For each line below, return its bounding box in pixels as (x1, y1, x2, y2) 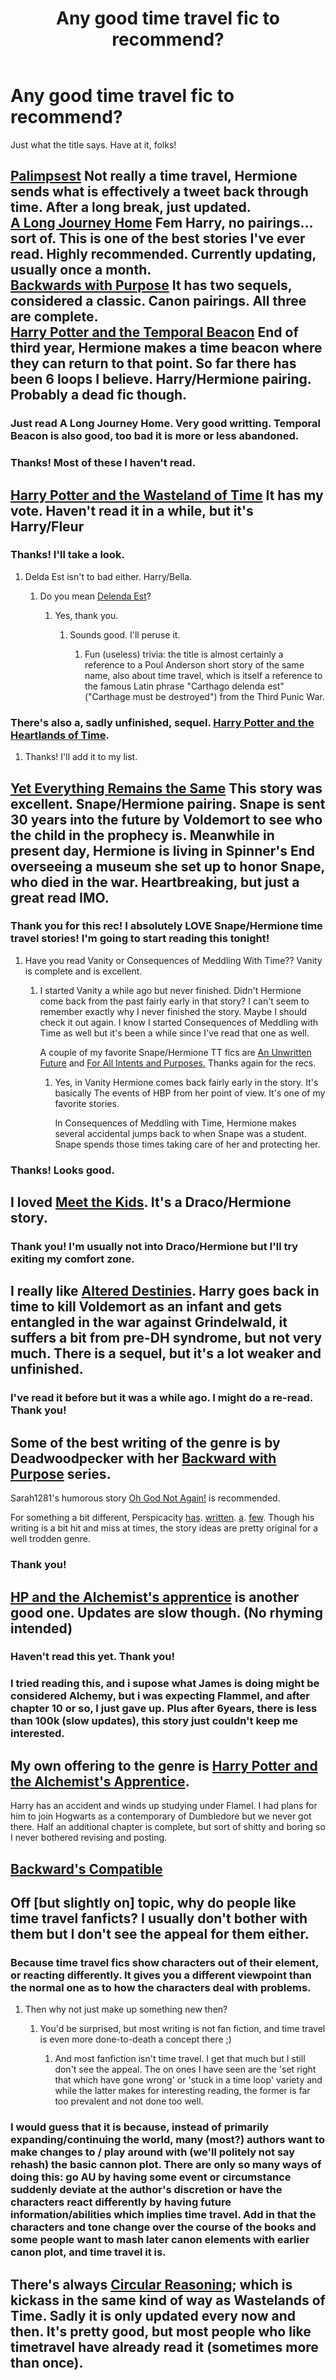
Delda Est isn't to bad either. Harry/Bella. (24, 570, 193, 582)
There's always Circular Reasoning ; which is (10, 2276, 293, 2293)
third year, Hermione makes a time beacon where (10, 340, 323, 357)
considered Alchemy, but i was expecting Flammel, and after (10, 1689, 310, 1703)
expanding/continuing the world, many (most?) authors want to (10, 2133, 325, 2147)
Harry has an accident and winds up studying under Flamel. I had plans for (10, 1800, 318, 1812)
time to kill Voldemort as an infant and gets (10, 1298, 283, 1316)
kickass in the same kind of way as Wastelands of (10, 2292, 326, 2309)
